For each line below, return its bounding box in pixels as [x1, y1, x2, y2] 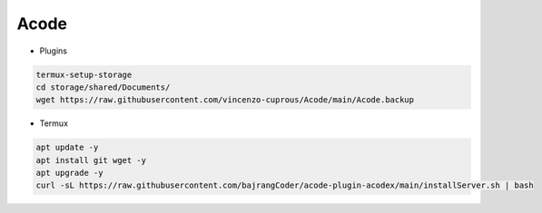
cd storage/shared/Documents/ [35, 82, 171, 92]
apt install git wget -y [35, 155, 147, 165]
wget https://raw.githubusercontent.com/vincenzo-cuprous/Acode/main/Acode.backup [35, 95, 415, 105]
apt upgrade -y [35, 168, 103, 179]
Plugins [39, 45, 68, 56]
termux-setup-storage [35, 69, 133, 80]
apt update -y [35, 142, 99, 153]
